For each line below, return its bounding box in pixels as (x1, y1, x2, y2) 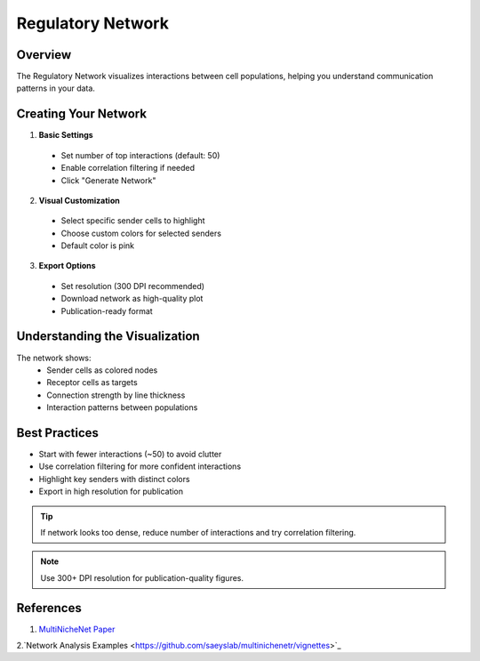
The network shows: (16, 352, 92, 363)
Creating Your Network (16, 107, 147, 122)
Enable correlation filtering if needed (60, 163, 196, 173)
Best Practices (16, 425, 100, 440)
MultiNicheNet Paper (38, 624, 116, 634)
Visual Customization (38, 195, 120, 206)
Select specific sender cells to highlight (60, 215, 205, 226)
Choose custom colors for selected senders (60, 228, 222, 238)
